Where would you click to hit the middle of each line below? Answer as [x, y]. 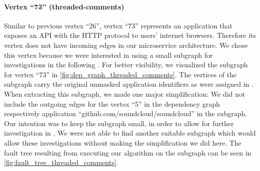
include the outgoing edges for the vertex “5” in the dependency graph [112, 103]
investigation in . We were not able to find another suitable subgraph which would [130, 133]
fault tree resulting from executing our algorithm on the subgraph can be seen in [128, 152]
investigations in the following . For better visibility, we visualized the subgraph [126, 65]
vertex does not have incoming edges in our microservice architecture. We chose [126, 45]
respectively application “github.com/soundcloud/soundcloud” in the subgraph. [126, 113]
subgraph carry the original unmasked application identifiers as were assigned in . [129, 84]
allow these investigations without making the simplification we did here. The [123, 142]
